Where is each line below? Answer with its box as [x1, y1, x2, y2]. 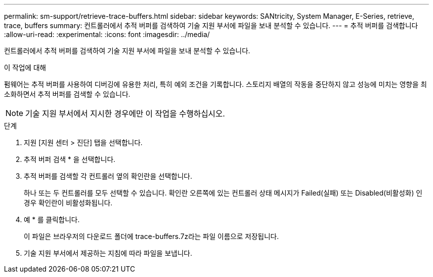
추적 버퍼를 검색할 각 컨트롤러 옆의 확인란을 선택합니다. [24, 172, 192, 180]
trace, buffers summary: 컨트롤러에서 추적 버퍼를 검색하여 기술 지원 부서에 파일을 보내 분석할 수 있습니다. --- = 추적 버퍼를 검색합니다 [4, 21, 418, 30]
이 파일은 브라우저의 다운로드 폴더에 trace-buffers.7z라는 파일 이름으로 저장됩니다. [24, 232, 279, 240]
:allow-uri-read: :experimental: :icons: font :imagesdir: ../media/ [4, 30, 210, 39]
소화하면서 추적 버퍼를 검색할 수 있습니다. [4, 90, 130, 98]
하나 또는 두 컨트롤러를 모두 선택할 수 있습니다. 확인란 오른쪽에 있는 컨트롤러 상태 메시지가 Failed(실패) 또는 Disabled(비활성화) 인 [24, 189, 423, 197]
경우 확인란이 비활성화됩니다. [24, 198, 113, 207]
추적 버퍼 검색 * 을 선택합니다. [24, 155, 116, 163]
